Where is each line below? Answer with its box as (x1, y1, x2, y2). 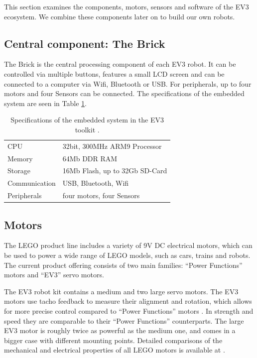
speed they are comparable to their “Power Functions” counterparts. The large (4, 315, 244, 326)
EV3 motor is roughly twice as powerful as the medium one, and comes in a (4, 325, 236, 336)
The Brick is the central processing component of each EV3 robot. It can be (4, 59, 236, 69)
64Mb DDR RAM (62, 153, 118, 163)
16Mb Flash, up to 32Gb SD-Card (62, 165, 167, 176)
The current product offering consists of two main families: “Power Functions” (4, 259, 243, 270)
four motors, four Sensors (62, 190, 140, 201)
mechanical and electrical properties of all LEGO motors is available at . (4, 345, 225, 355)
